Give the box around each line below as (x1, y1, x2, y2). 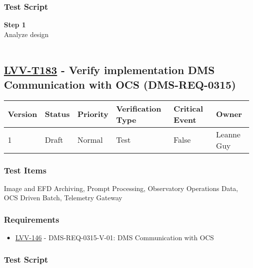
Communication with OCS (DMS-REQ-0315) (4, 77, 236, 92)
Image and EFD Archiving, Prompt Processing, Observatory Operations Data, (4, 183, 238, 193)
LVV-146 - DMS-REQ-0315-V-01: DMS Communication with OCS (15, 232, 214, 243)
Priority (77, 108, 108, 120)
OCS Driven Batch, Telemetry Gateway (4, 192, 123, 203)
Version (8, 108, 37, 120)
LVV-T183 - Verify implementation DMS (4, 62, 215, 77)
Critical (173, 102, 203, 114)
